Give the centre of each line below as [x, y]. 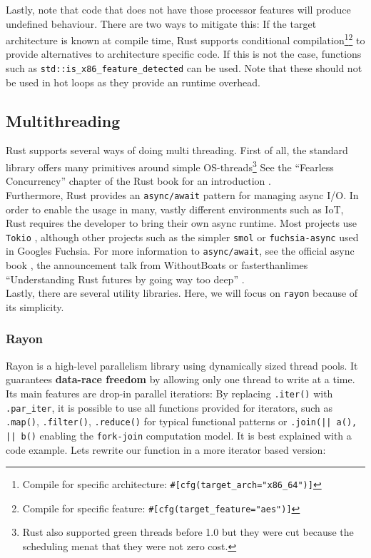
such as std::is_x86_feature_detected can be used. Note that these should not [184, 68]
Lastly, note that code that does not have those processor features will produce [178, 9]
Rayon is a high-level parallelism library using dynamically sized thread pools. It [182, 365]
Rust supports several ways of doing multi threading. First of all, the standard [177, 150]
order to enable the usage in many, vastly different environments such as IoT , [175, 209]
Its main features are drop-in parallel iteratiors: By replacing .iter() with [169, 393]
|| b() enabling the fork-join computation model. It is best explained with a [179, 435]
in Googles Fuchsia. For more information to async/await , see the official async [180, 251]
